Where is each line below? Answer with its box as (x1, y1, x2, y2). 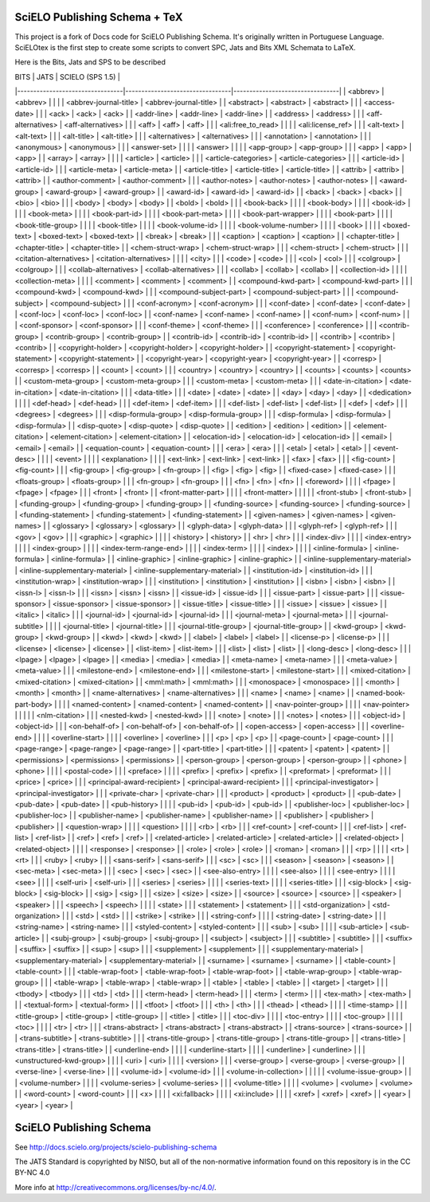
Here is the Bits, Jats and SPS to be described (14, 57, 166, 67)
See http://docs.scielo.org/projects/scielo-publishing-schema (14, 1142, 217, 1152)
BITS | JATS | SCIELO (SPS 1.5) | (14, 72, 121, 81)
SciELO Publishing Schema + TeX (14, 10, 183, 24)
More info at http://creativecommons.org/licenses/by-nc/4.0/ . (14, 1182, 217, 1192)
